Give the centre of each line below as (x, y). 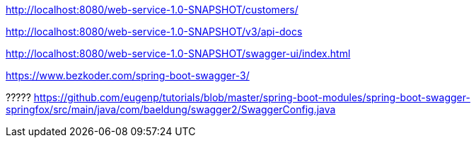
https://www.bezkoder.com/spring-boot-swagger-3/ (128, 75)
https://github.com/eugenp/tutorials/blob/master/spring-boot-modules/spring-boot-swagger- (252, 97)
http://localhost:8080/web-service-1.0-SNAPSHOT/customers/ (152, 10)
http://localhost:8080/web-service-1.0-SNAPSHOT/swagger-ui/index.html (178, 53)
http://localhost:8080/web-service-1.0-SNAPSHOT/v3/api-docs (154, 32)
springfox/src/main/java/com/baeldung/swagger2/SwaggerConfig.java (171, 109)
